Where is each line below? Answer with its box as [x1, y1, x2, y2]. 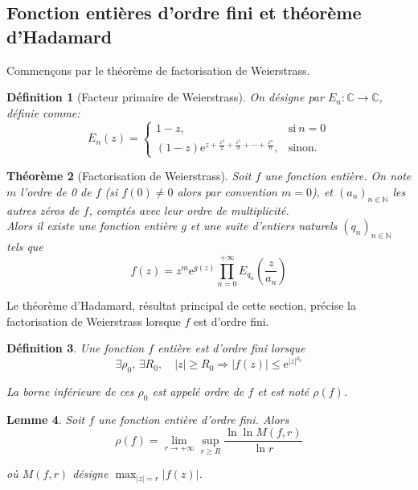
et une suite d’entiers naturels [190, 217, 338, 234]
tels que [6, 238, 43, 255]
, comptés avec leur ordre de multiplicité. [88, 201, 289, 218]
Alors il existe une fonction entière [6, 217, 178, 234]
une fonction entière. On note [264, 167, 412, 184]
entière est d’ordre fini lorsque [158, 340, 305, 356]
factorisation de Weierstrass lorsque [6, 312, 181, 329]
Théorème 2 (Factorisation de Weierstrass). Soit [6, 167, 252, 184]
